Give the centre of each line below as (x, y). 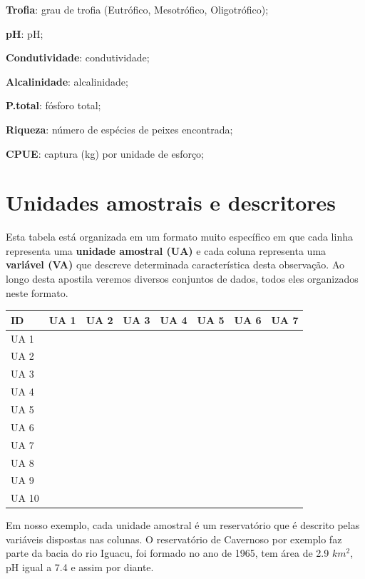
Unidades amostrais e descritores (171, 202)
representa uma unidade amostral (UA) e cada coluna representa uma (166, 250)
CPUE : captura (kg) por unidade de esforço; (105, 153)
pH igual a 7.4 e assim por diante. (80, 567)
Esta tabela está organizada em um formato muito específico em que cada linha (179, 237)
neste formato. (37, 292)
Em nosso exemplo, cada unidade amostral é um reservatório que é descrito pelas (183, 525)
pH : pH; (25, 33)
